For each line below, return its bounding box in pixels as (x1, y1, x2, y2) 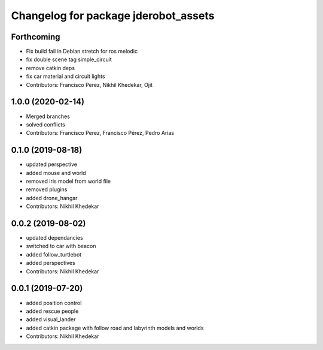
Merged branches (26, 113, 70, 120)
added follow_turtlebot (26, 251, 82, 258)
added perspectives (26, 260, 75, 267)
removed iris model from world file (26, 177, 111, 185)
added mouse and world (26, 169, 86, 176)
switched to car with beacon (26, 243, 96, 250)
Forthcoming (11, 32, 60, 42)
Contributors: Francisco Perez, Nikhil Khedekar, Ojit (26, 81, 153, 88)
